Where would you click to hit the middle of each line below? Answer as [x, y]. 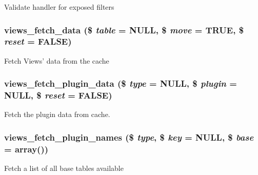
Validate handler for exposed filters [59, 7]
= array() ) [26, 149]
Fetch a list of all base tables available [64, 168]
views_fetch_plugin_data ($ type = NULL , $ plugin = [121, 83]
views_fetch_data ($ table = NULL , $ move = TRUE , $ [124, 30]
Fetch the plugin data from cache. [57, 114]
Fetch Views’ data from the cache [57, 60]
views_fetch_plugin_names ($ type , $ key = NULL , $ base [129, 137]
